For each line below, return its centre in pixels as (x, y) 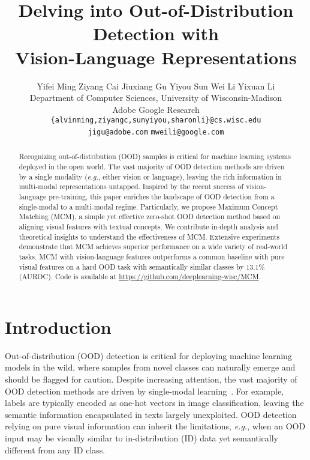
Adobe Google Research (156, 109)
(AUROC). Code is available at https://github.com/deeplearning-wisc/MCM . (140, 277)
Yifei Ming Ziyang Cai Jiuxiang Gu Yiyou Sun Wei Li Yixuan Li (156, 86)
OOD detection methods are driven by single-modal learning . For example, (145, 391)
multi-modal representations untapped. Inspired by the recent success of (131, 186)
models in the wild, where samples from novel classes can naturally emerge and (150, 367)
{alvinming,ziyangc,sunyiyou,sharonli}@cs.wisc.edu (156, 120)
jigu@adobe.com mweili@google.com (156, 132)
